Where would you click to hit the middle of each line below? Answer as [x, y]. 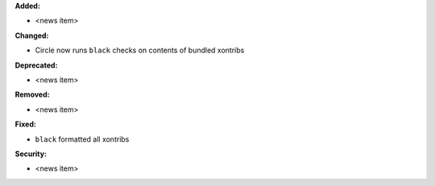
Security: [31, 154]
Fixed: [25, 124]
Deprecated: [36, 65]
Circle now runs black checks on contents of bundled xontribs [140, 50]
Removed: [32, 95]
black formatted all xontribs [82, 139]
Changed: [32, 35]
